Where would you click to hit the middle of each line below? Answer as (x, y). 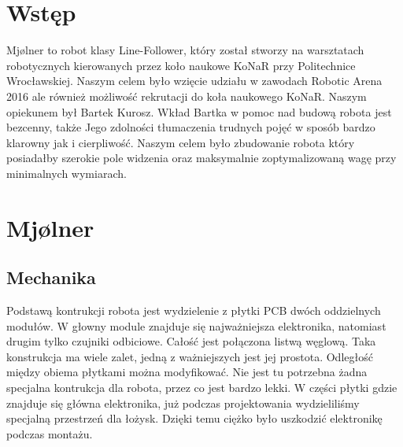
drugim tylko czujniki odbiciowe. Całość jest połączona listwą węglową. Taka (191, 341)
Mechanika (51, 277)
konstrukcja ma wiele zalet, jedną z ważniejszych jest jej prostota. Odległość (190, 356)
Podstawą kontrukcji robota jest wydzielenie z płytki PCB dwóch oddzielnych (194, 310)
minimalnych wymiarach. (67, 173)
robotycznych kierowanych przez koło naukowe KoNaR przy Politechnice (181, 65)
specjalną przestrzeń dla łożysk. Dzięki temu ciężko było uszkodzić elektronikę (194, 418)
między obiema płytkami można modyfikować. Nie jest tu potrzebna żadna (187, 372)
